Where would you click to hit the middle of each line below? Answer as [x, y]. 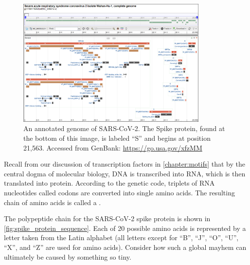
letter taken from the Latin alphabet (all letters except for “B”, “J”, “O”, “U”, [121, 237]
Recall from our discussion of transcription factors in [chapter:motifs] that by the [125, 164]
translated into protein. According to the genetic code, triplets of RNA [109, 183]
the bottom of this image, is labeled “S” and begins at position [117, 138]
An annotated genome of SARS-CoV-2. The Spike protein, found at [124, 128]
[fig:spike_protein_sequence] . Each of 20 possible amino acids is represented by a [125, 228]
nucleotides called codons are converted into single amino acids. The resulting [119, 192]
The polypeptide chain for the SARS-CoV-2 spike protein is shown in [107, 218]
